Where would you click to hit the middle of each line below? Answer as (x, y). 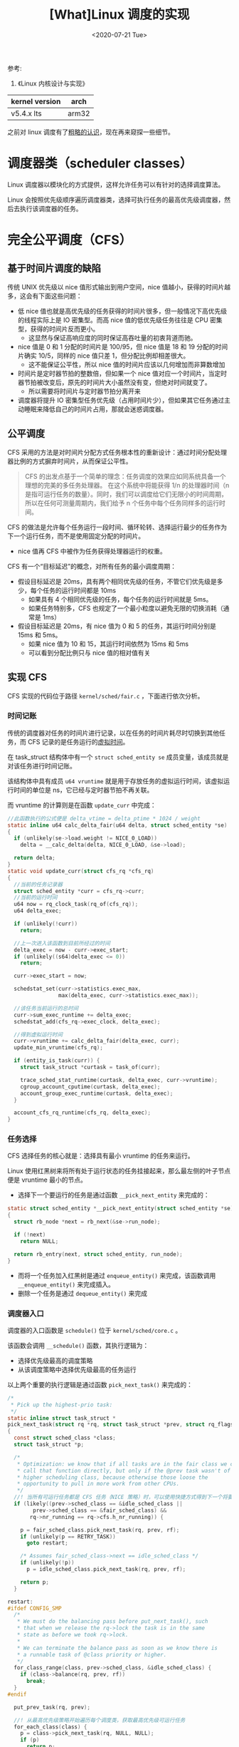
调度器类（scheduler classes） (100, 164)
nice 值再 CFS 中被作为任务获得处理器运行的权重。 (92, 551)
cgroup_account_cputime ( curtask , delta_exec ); (90, 1087)
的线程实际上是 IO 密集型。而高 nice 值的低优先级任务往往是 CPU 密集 (120, 320)
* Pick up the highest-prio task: (62, 1405)
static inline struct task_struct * (62, 1418)
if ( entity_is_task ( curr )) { (57, 1061)
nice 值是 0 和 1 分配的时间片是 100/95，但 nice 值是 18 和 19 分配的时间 (123, 346)
